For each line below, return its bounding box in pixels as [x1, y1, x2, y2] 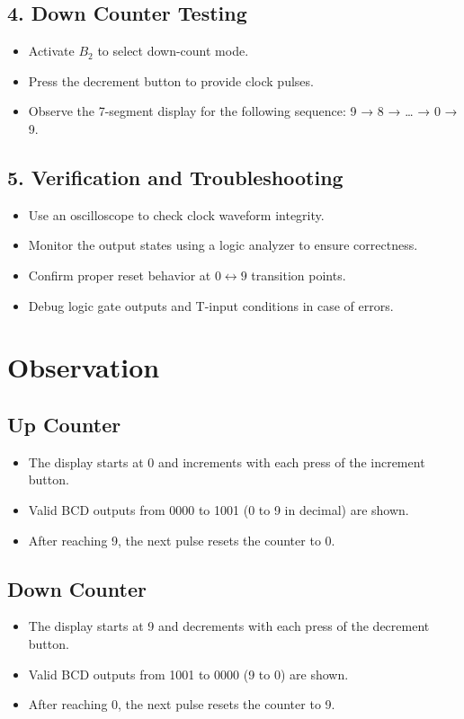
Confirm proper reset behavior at [28, 265, 211, 284]
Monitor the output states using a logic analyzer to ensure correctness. [28, 235, 418, 254]
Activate [28, 41, 75, 60]
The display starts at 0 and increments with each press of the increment [28, 452, 425, 471]
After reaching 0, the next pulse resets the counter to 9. [28, 695, 335, 714]
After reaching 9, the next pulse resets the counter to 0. [28, 530, 335, 549]
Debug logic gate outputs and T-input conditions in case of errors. [28, 296, 394, 315]
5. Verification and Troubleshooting [7, 163, 344, 191]
